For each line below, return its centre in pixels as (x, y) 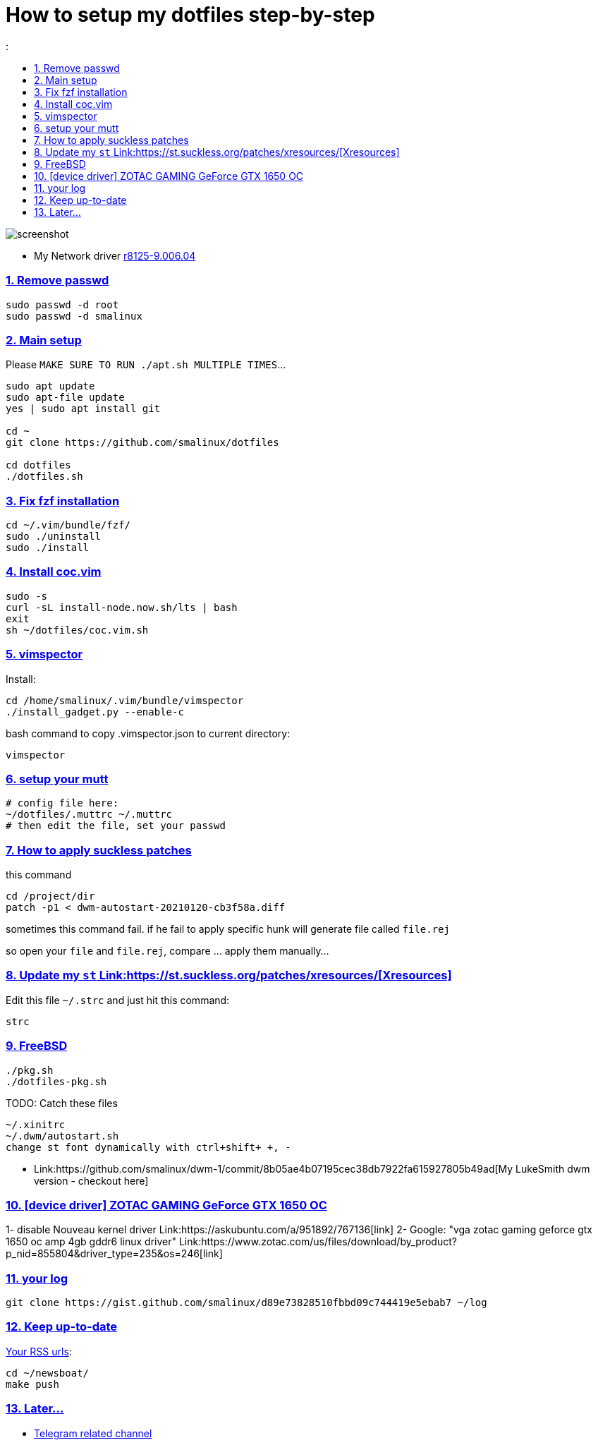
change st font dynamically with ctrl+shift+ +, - (148, 1147)
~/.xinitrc (36, 1124)
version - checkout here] (91, 1180)
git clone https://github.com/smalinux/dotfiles (142, 443)
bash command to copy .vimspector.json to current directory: (148, 733)
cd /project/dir (50, 896)
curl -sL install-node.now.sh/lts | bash (122, 607)
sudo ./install (48, 548)
